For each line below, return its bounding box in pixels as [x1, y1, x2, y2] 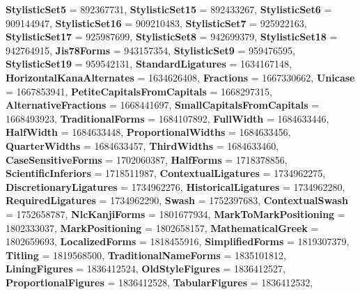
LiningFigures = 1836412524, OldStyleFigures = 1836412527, [6, 261, 285, 276]
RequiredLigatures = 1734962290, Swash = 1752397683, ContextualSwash [6, 193, 348, 208]
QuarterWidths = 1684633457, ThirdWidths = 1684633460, [6, 138, 279, 153]
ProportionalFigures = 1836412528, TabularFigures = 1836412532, [6, 274, 313, 289]
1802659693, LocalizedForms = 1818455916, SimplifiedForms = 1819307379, [6, 234, 350, 249]
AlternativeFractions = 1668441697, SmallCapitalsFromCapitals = [6, 98, 320, 112]
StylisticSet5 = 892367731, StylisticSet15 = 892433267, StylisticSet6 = [6, 2, 332, 16]
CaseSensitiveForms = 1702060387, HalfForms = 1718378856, [6, 152, 288, 167]
